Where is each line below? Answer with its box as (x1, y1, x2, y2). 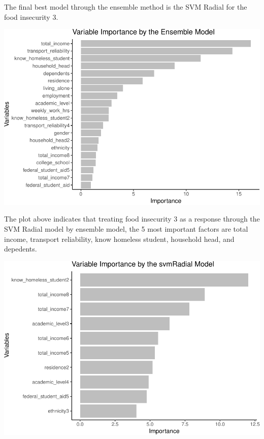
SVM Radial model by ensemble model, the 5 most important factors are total (4, 224, 248, 234)
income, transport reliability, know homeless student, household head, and (4, 233, 235, 244)
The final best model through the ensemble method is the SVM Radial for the (4, 2, 247, 12)
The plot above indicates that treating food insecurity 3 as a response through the (4, 213, 260, 224)
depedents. (4, 243, 37, 254)
